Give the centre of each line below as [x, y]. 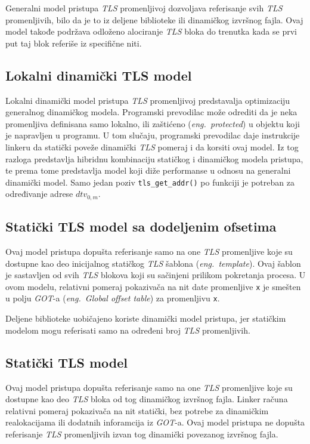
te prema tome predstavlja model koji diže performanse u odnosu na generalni [148, 170]
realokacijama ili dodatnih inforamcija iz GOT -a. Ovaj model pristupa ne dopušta [155, 422]
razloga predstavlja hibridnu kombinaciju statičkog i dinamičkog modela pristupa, [154, 158]
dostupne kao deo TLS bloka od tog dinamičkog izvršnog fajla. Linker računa [147, 399]
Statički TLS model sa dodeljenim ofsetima [141, 226]
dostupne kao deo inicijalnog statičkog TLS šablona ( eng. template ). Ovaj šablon [153, 263]
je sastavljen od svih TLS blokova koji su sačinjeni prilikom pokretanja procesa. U [156, 275]
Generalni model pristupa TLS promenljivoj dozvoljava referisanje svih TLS [144, 8]
